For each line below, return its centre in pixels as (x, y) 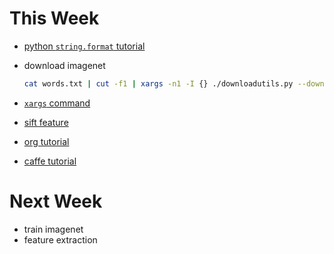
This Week (54, 18)
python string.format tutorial (84, 46)
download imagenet (64, 65)
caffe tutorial (50, 161)
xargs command (57, 103)
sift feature (46, 122)
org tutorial (46, 141)
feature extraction (60, 239)
